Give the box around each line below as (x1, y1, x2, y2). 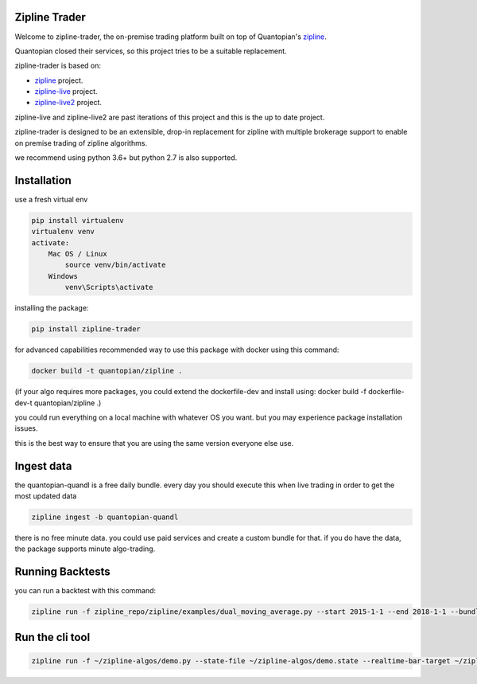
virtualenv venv (31, 227, 95, 236)
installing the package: (14, 303, 89, 313)
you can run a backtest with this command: (14, 586, 157, 596)
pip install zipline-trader (31, 325, 141, 334)
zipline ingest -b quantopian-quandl (31, 513, 179, 522)
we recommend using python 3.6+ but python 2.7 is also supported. (14, 153, 238, 162)
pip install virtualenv (31, 216, 125, 225)
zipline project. (34, 76, 83, 85)
